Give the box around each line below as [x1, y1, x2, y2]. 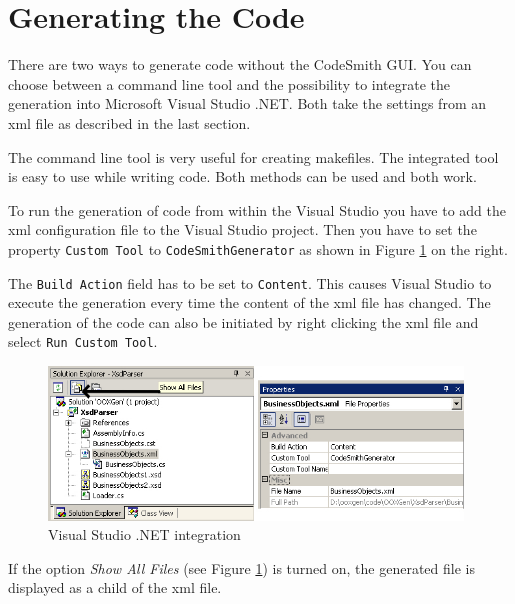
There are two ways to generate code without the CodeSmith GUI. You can [8, 54, 472, 75]
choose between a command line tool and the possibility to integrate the [8, 73, 451, 94]
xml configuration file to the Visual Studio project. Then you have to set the [8, 219, 477, 240]
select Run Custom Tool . [8, 331, 158, 352]
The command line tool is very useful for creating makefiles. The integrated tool [8, 146, 499, 167]
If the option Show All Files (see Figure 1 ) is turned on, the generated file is [8, 557, 475, 578]
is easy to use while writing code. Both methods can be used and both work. [8, 166, 477, 187]
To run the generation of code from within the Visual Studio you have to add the [8, 199, 507, 220]
